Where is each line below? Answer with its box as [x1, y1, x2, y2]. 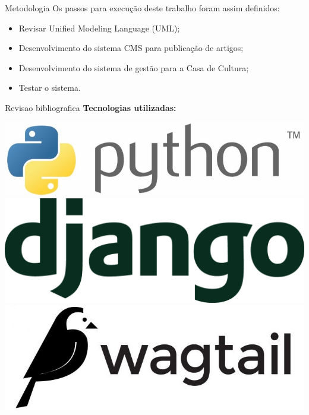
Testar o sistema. [18, 81, 81, 94]
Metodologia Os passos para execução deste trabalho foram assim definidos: [5, 2, 280, 14]
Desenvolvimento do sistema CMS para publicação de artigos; [18, 42, 244, 54]
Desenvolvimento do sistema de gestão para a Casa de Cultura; [18, 61, 249, 74]
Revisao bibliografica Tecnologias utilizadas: [5, 101, 176, 113]
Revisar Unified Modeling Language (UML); [18, 21, 180, 34]
